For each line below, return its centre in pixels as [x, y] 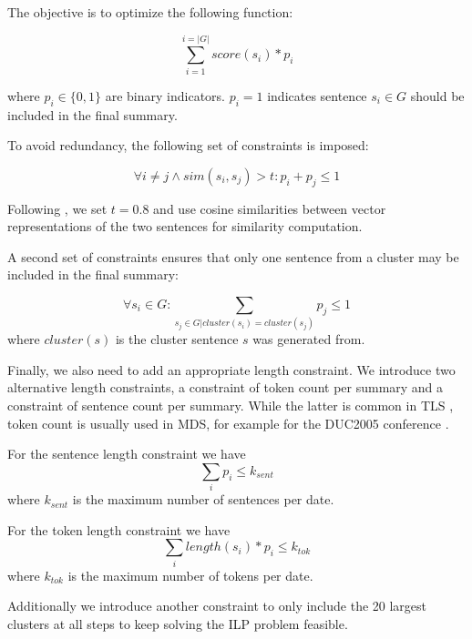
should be [437, 95]
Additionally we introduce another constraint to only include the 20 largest [217, 606]
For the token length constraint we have [119, 529]
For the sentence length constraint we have [127, 454]
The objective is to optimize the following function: [150, 12]
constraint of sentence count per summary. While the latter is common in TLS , [231, 406]
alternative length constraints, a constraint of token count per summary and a [226, 387]
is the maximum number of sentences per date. [203, 499]
